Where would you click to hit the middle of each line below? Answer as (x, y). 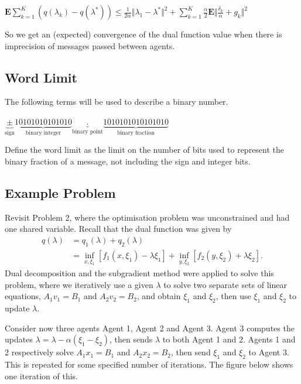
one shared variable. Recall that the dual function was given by (118, 229)
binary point (88, 131)
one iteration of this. (41, 376)
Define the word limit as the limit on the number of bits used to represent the (145, 150)
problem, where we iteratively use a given (79, 284)
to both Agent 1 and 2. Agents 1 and (229, 339)
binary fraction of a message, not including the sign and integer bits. (128, 161)
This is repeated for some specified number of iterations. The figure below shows (149, 364)
